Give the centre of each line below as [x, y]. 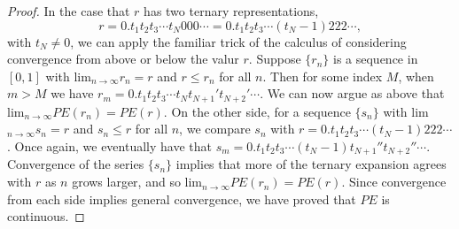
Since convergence [397, 182]
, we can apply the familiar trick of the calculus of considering [238, 41]
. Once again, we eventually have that [109, 146]
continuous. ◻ [46, 216]
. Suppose [275, 59]
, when [416, 76]
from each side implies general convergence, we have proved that [182, 198]
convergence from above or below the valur [123, 59]
